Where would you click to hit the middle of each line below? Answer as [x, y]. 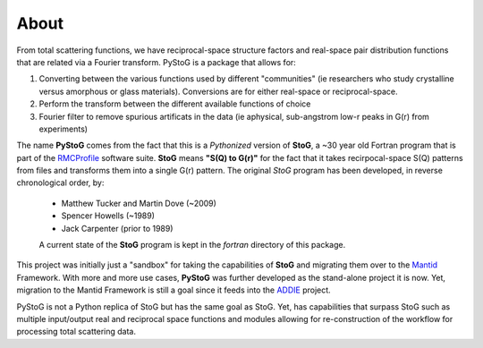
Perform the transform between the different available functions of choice [175, 104]
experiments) [64, 129]
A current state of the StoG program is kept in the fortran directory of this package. [192, 245]
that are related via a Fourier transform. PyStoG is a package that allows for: [157, 62]
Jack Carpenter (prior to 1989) [117, 228]
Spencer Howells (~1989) [108, 216]
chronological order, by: [60, 182]
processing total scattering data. [76, 332]
